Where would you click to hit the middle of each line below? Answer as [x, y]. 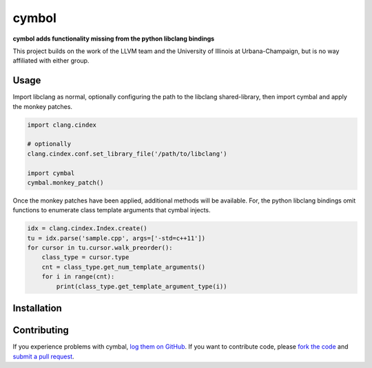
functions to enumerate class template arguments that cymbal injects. [112, 210]
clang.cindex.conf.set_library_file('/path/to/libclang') [127, 154]
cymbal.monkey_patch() [65, 182]
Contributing [41, 330]
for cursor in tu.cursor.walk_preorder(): [100, 248]
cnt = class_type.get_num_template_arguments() [124, 267]
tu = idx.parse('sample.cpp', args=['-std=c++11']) [116, 238]
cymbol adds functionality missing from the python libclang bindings [114, 39]
